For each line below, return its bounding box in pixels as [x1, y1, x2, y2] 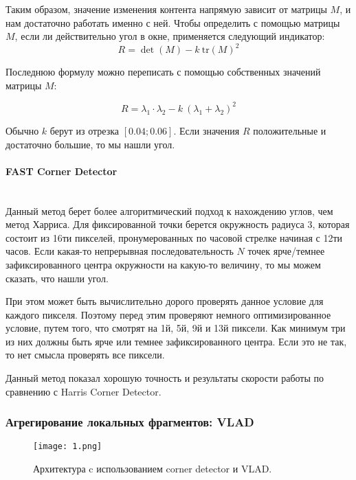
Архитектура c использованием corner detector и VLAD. [33, 461, 272, 476]
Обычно [5, 123, 39, 137]
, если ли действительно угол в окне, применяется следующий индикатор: [14, 29, 325, 43]
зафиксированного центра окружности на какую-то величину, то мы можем [5, 257, 321, 271]
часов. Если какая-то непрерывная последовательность [5, 244, 234, 258]
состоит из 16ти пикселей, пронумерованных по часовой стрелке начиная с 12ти [5, 230, 343, 244]
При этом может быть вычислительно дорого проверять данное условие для [5, 294, 324, 308]
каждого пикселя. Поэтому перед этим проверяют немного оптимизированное [5, 307, 331, 321]
